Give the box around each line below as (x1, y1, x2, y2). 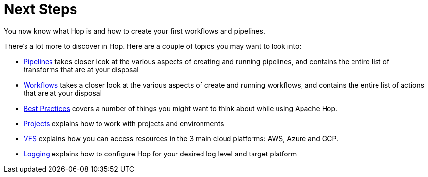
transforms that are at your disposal (24, 65, 139, 74)
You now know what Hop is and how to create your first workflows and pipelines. (4, 26, 265, 35)
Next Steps (4, 1, 77, 18)
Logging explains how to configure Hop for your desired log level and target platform (24, 149, 297, 158)
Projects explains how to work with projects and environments (24, 119, 224, 128)
